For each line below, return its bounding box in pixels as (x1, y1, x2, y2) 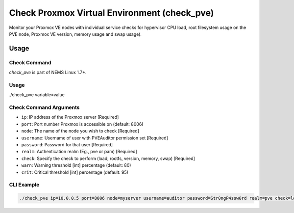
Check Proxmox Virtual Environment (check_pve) (9, 7, 214, 18)
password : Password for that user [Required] (21, 141, 113, 147)
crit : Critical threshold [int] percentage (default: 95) (21, 169, 128, 175)
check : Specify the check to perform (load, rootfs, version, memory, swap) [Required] (21, 155, 196, 161)
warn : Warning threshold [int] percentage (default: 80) (21, 162, 131, 168)
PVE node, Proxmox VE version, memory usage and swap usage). (9, 31, 142, 37)
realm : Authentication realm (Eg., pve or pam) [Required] (21, 149, 137, 155)
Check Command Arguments (9, 104, 80, 110)
